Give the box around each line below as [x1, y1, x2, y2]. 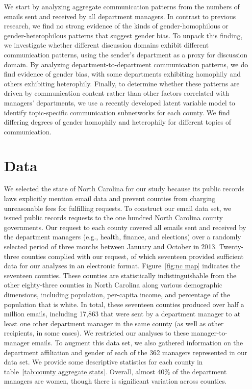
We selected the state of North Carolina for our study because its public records [4, 183, 245, 194]
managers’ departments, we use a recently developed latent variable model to [4, 97, 235, 107]
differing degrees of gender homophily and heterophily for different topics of [4, 117, 231, 127]
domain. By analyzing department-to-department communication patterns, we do [4, 59, 248, 69]
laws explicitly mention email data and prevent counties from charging [4, 193, 216, 204]
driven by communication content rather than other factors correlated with [4, 88, 229, 98]
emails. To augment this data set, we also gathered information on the [31, 337, 243, 347]
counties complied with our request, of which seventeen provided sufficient [21, 251, 244, 261]
